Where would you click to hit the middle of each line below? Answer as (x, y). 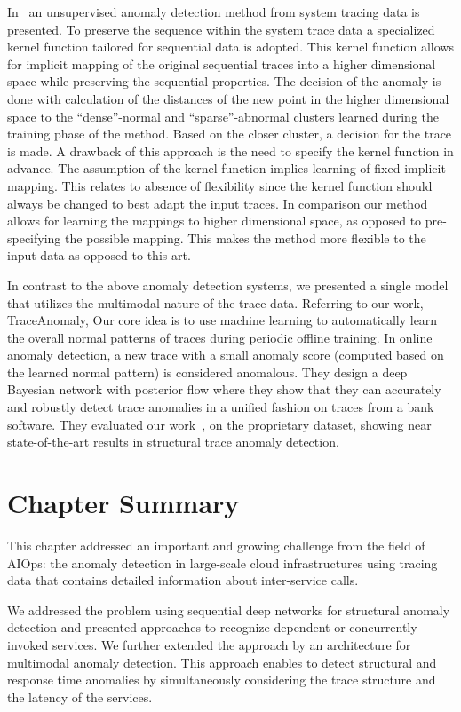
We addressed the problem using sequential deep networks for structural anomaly (229, 609)
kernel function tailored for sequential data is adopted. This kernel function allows (230, 47)
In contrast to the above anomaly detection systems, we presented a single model (228, 285)
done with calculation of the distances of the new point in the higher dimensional (228, 98)
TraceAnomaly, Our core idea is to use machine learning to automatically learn (223, 320)
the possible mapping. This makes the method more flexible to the (246, 237)
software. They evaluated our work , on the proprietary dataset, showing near (219, 424)
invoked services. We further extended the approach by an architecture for (209, 644)
